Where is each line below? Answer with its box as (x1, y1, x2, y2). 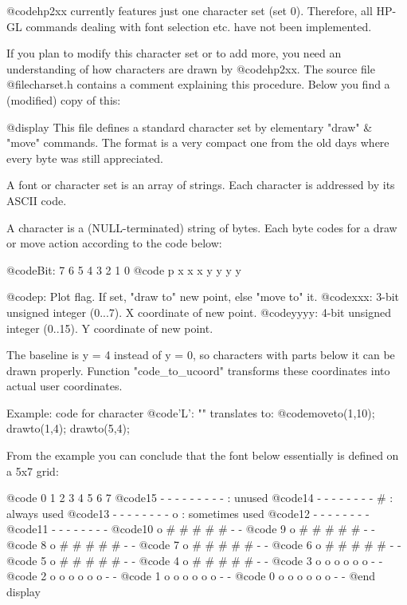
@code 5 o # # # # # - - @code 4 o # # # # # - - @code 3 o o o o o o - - (6, 552, 383, 568)
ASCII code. (6, 192, 67, 208)
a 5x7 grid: (6, 462, 59, 479)
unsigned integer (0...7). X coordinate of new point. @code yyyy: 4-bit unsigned (6, 303, 391, 320)
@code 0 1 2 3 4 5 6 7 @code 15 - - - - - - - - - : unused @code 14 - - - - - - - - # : (6, 489, 393, 506)
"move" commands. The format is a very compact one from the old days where (6, 134, 389, 151)
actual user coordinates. (6, 378, 123, 394)
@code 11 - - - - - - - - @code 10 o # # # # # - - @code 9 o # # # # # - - (6, 520, 375, 537)
